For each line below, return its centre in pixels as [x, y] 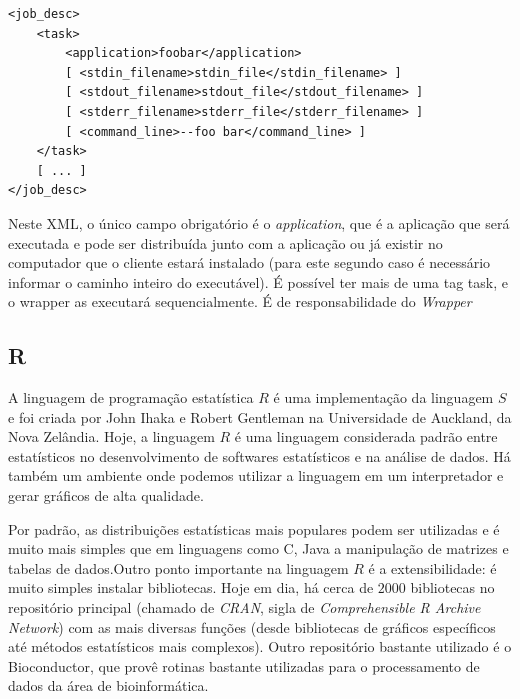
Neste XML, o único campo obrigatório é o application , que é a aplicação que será [259, 222]
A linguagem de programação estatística [131, 397]
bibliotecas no [452, 587]
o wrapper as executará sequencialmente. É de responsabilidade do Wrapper [240, 301]
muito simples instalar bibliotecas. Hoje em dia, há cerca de [191, 587]
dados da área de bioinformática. [108, 685]
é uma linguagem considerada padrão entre [366, 436]
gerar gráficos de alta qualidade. [106, 495]
